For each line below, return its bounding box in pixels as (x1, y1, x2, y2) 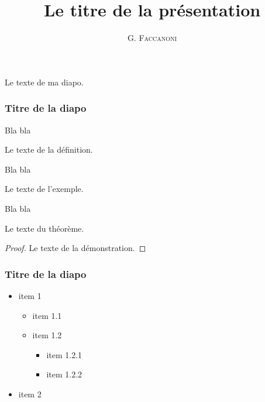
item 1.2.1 (46, 348, 82, 360)
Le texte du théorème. (5, 222, 84, 234)
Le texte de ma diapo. (5, 75, 84, 88)
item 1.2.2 (46, 368, 82, 380)
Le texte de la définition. (5, 143, 93, 156)
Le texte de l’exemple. (5, 183, 84, 195)
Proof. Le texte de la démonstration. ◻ (5, 242, 146, 254)
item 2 (18, 387, 42, 400)
